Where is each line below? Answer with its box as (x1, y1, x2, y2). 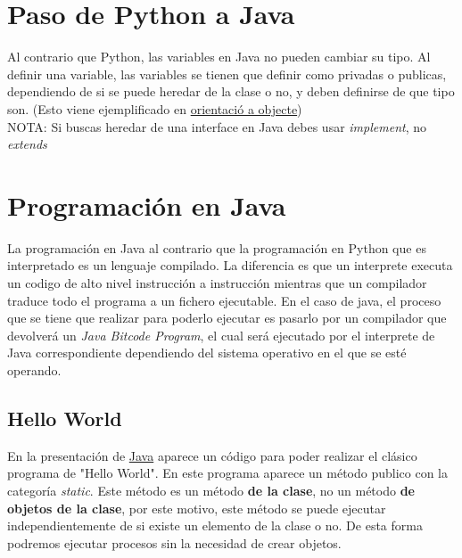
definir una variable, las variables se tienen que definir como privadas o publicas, (7, 64, 447, 83)
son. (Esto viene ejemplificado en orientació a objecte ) (7, 99, 302, 118)
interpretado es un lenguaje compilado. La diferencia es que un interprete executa (7, 256, 453, 275)
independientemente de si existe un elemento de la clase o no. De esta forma (7, 516, 423, 535)
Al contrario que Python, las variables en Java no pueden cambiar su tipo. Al (7, 47, 431, 66)
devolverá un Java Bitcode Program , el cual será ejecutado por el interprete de (7, 325, 435, 344)
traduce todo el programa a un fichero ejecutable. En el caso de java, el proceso (7, 291, 441, 309)
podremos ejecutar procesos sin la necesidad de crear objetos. (7, 533, 342, 552)
